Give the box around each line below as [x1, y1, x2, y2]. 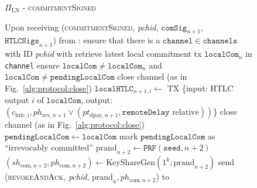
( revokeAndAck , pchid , [5, 170, 90, 183]
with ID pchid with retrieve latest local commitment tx [5, 47, 202, 60]
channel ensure [5, 59, 60, 71]
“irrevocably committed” [5, 141, 93, 153]
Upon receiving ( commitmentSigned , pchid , [5, 20, 159, 33]
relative [172, 108, 199, 117]
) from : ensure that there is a [53, 34, 160, 46]
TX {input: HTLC [167, 82, 234, 94]
